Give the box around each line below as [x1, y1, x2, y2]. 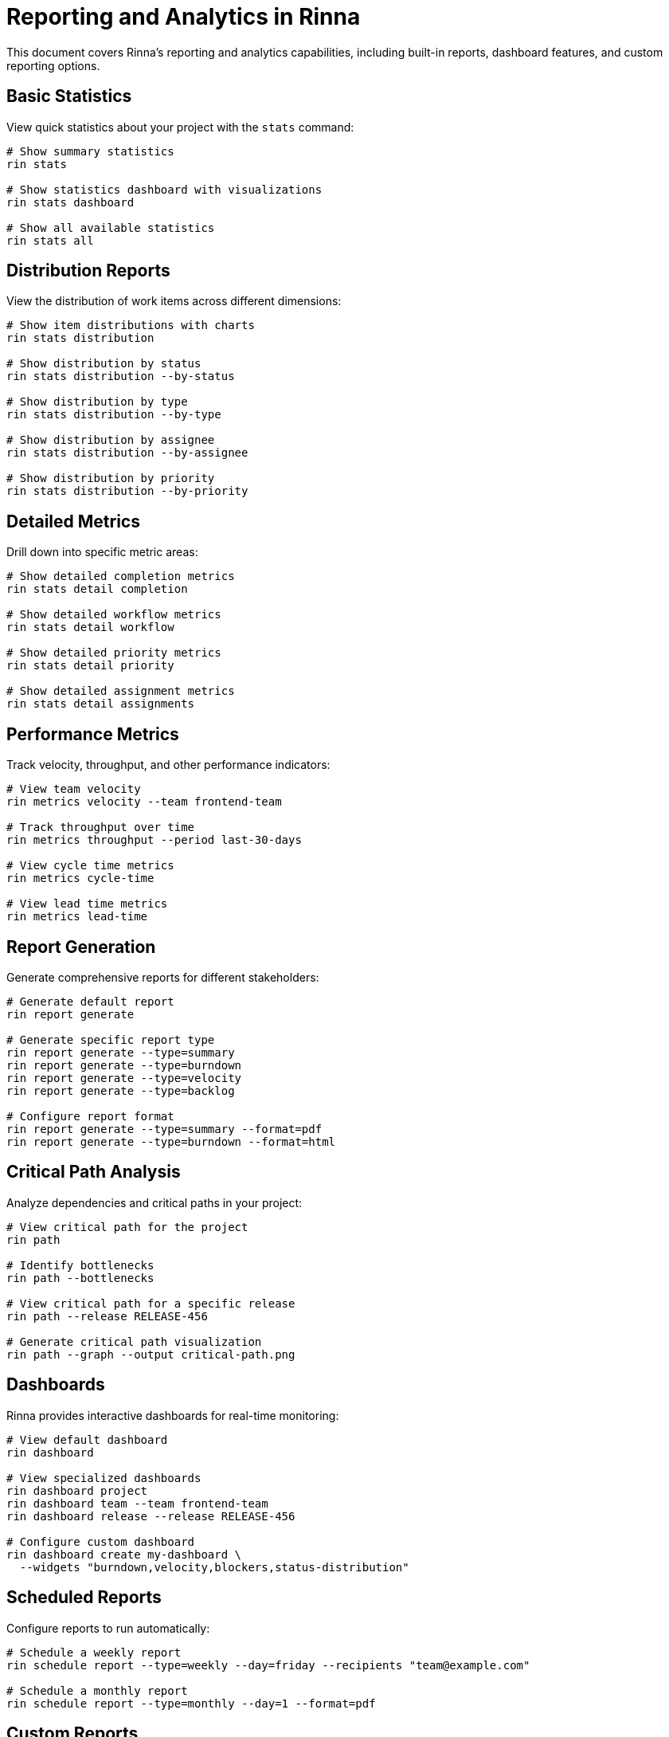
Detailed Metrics [6, 511, 140, 531]
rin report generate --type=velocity [6, 1071, 242, 1084]
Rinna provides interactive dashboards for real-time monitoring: [6, 1408, 339, 1422]
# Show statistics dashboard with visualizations [6, 182, 323, 196]
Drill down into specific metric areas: [6, 545, 198, 559]
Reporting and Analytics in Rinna [6, 3, 361, 30]
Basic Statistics [6, 86, 132, 107]
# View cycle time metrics [6, 859, 174, 872]
